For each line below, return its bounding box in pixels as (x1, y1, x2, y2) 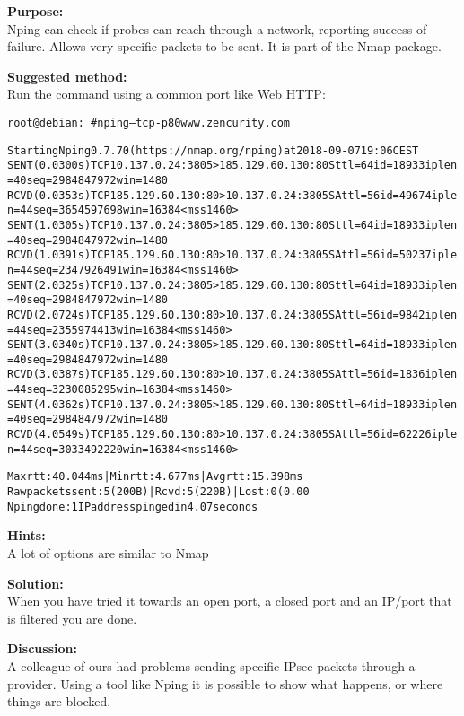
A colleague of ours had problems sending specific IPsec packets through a (7, 656, 416, 675)
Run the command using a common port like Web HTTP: (7, 84, 326, 103)
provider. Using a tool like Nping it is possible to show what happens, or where (7, 674, 443, 693)
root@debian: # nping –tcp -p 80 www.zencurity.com (7, 116, 291, 129)
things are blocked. (7, 692, 111, 711)
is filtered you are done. (7, 608, 137, 627)
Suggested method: (7, 66, 127, 85)
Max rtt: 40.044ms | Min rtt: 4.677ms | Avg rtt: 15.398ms (7, 470, 303, 484)
